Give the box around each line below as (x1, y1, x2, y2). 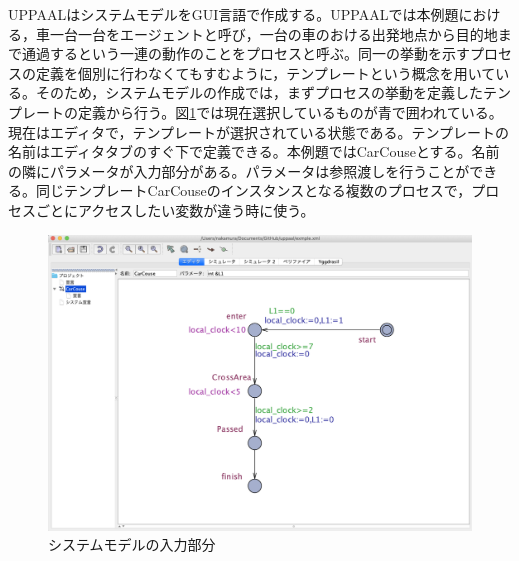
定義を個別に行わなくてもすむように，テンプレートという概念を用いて (35, 62, 496, 83)
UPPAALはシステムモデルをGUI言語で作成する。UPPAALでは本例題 (8, 4, 459, 24)
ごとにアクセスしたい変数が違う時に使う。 (35, 199, 315, 220)
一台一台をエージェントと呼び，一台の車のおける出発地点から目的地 (49, 23, 498, 44)
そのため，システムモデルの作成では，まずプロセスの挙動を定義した (35, 82, 483, 103)
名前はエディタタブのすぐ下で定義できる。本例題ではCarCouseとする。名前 (8, 141, 500, 162)
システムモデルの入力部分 (48, 534, 216, 555)
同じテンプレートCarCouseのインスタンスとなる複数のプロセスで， (35, 180, 472, 201)
